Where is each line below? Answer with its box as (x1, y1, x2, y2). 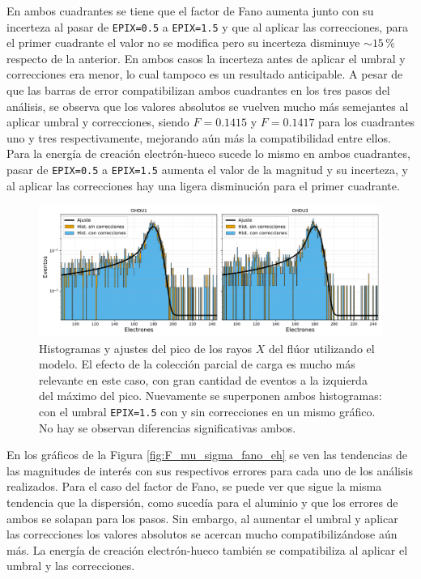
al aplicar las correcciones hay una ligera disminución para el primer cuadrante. (6, 177, 400, 194)
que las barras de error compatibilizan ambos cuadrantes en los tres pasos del (6, 82, 390, 99)
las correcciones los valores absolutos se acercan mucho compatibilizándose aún (6, 526, 398, 543)
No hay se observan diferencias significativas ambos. (39, 419, 296, 436)
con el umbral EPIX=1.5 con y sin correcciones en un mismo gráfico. (39, 402, 376, 419)
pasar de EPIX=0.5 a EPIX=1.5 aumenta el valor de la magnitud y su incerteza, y (6, 161, 408, 177)
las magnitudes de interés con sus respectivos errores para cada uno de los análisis (6, 462, 413, 479)
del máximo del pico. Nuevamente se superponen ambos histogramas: (39, 387, 382, 404)
